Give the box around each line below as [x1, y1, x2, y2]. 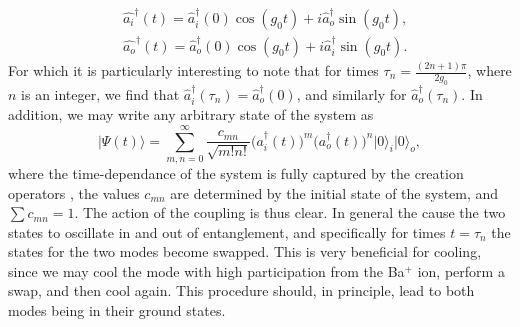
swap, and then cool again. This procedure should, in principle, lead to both [8, 280, 475, 301]
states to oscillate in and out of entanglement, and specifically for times [8, 221, 446, 242]
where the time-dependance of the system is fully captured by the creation [8, 162, 464, 183]
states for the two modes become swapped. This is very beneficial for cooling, [8, 241, 482, 262]
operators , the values [8, 182, 140, 203]
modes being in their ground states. [8, 300, 226, 321]
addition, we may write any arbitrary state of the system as [8, 104, 374, 125]
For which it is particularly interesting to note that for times [8, 60, 379, 80]
